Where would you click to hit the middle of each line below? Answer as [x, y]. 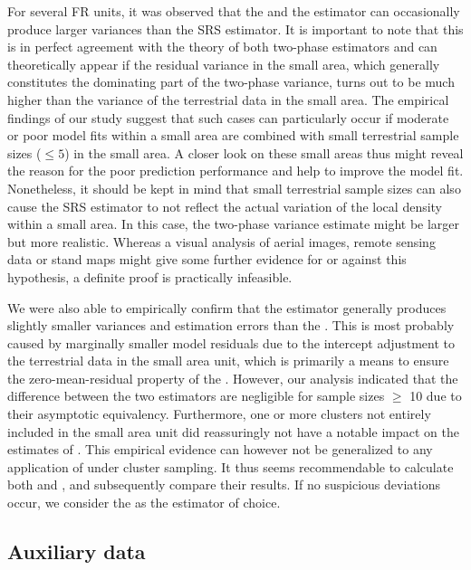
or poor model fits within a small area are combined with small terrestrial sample [233, 135]
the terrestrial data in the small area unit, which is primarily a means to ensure [228, 361]
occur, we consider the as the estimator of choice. [144, 503]
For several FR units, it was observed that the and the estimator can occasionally [234, 11]
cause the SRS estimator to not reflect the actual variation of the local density [225, 206]
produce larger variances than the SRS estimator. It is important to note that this [235, 28]
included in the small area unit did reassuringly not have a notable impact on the [233, 431]
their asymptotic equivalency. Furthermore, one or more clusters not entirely [219, 414]
